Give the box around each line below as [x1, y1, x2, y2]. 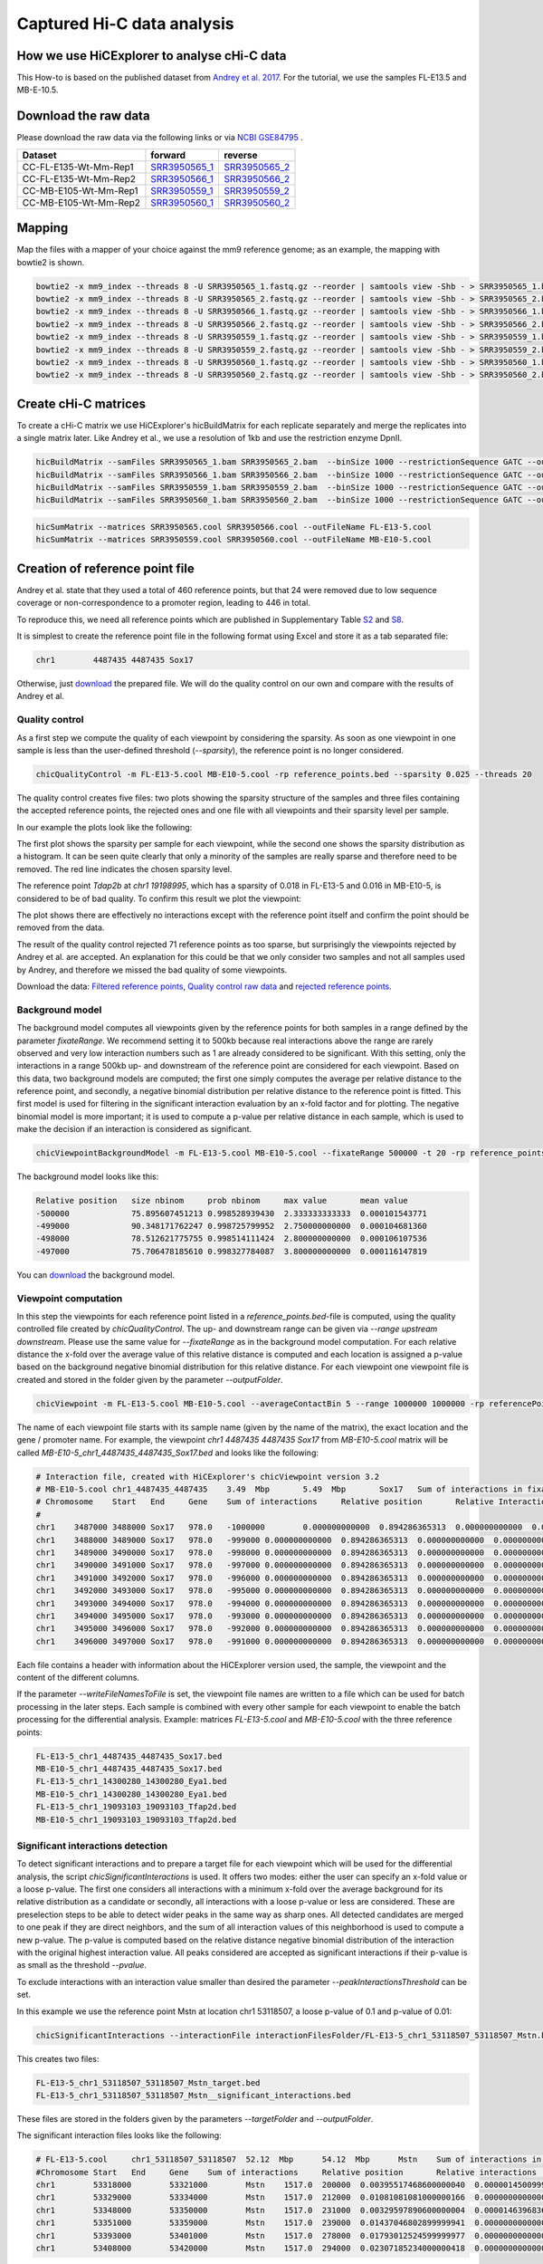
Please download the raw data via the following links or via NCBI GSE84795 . [16, 132, 303, 143]
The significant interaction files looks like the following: [16, 2130, 222, 2141]
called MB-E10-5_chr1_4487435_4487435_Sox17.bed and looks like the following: [16, 1447, 319, 1458]
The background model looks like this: [16, 1171, 159, 1182]
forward [150, 149, 186, 161]
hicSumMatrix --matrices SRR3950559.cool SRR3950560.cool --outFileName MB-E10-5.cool [35, 534, 433, 545]
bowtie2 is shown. [16, 256, 85, 267]
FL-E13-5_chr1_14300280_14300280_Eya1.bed [35, 1776, 227, 1787]
